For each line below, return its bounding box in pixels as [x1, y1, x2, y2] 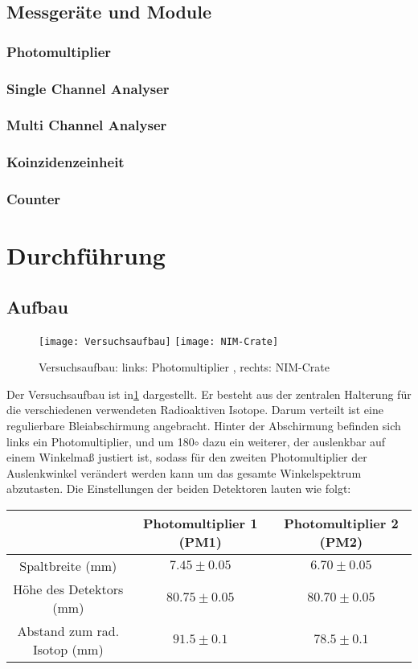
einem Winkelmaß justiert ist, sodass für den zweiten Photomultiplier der [6, 449, 367, 466]
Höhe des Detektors [13, 579, 124, 598]
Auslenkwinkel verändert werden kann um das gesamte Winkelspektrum [6, 464, 362, 481]
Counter [6, 189, 61, 209]
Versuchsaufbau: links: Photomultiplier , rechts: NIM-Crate [39, 359, 330, 376]
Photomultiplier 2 [284, 513, 399, 532]
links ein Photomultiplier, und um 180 [6, 433, 195, 449]
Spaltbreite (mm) [19, 556, 117, 575]
